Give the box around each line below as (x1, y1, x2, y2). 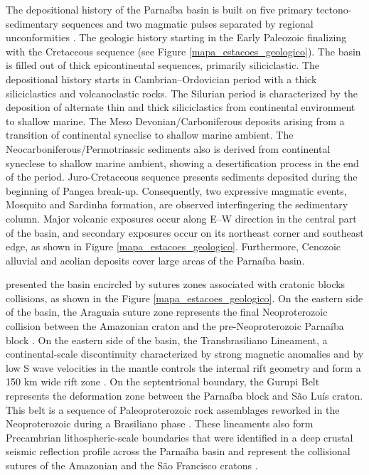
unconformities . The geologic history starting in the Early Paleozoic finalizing (6, 30, 347, 45)
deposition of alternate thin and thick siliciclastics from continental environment (6, 100, 355, 114)
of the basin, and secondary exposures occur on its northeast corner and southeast (6, 225, 364, 240)
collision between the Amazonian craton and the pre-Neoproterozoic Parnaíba (6, 319, 344, 333)
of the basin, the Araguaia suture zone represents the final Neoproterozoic (6, 304, 328, 319)
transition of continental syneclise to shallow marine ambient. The (6, 127, 294, 142)
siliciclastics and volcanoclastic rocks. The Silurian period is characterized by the (6, 85, 358, 100)
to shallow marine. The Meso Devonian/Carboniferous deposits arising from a (6, 113, 345, 128)
